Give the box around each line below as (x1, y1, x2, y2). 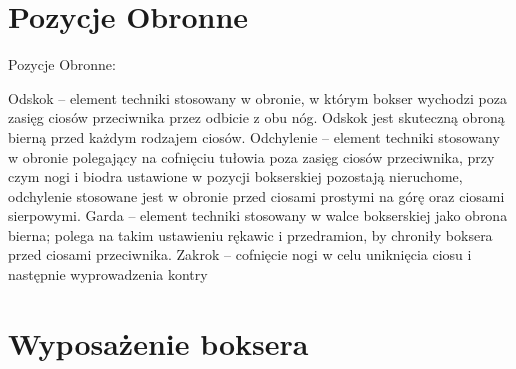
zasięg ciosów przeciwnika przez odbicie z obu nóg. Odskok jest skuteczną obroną (8, 107, 505, 128)
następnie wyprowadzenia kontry (8, 264, 208, 285)
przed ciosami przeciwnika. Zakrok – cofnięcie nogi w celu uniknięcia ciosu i (8, 244, 472, 265)
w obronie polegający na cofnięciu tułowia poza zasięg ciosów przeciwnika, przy (8, 146, 495, 167)
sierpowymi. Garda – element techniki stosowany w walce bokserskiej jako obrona (8, 205, 508, 226)
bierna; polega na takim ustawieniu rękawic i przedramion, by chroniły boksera (8, 224, 493, 245)
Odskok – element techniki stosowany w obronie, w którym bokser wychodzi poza (8, 87, 507, 108)
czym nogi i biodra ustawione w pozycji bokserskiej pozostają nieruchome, (8, 166, 463, 187)
